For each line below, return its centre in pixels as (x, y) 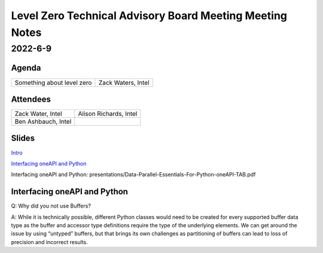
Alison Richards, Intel (108, 114)
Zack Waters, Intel (124, 83)
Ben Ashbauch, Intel (43, 121)
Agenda (26, 68)
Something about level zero (53, 83)
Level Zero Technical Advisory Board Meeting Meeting (149, 16)
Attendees (31, 99)
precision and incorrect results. (49, 242)
